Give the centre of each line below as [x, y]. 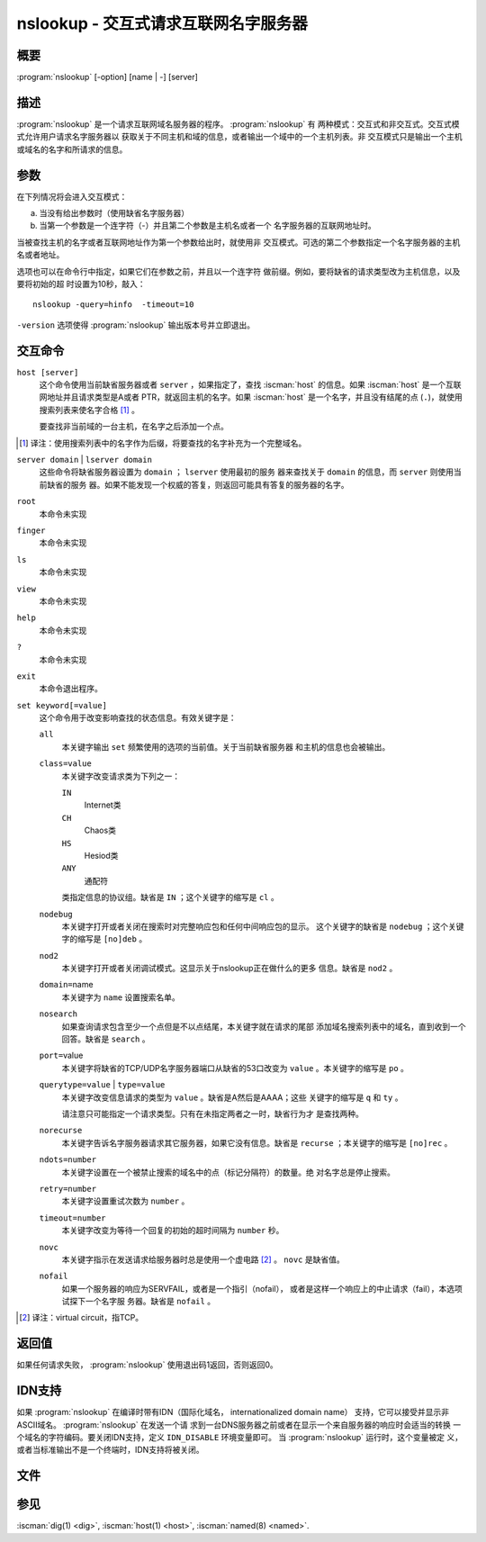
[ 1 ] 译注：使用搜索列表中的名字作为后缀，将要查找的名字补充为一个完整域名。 [163, 443]
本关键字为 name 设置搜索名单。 [121, 997]
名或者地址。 [40, 255]
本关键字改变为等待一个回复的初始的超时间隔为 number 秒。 [173, 1231]
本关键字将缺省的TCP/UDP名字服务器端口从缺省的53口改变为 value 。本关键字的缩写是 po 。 [235, 1068]
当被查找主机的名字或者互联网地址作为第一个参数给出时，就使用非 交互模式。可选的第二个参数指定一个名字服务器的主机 [238, 242]
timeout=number [73, 1218]
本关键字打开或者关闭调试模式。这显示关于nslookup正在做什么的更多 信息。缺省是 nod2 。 [229, 969]
